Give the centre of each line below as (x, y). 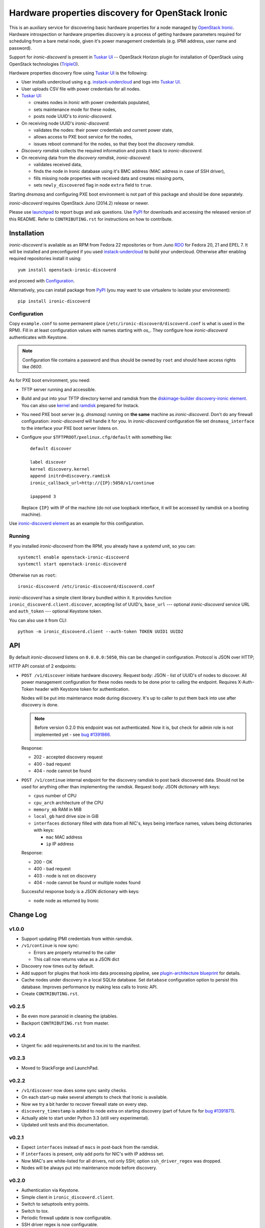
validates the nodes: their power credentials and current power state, (104, 130)
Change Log (28, 914)
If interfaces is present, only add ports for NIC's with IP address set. (93, 1154)
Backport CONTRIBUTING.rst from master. (65, 1023)
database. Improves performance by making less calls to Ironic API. (90, 987)
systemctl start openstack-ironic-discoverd (72, 564)
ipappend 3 (43, 497)
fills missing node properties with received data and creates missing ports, (109, 178)
